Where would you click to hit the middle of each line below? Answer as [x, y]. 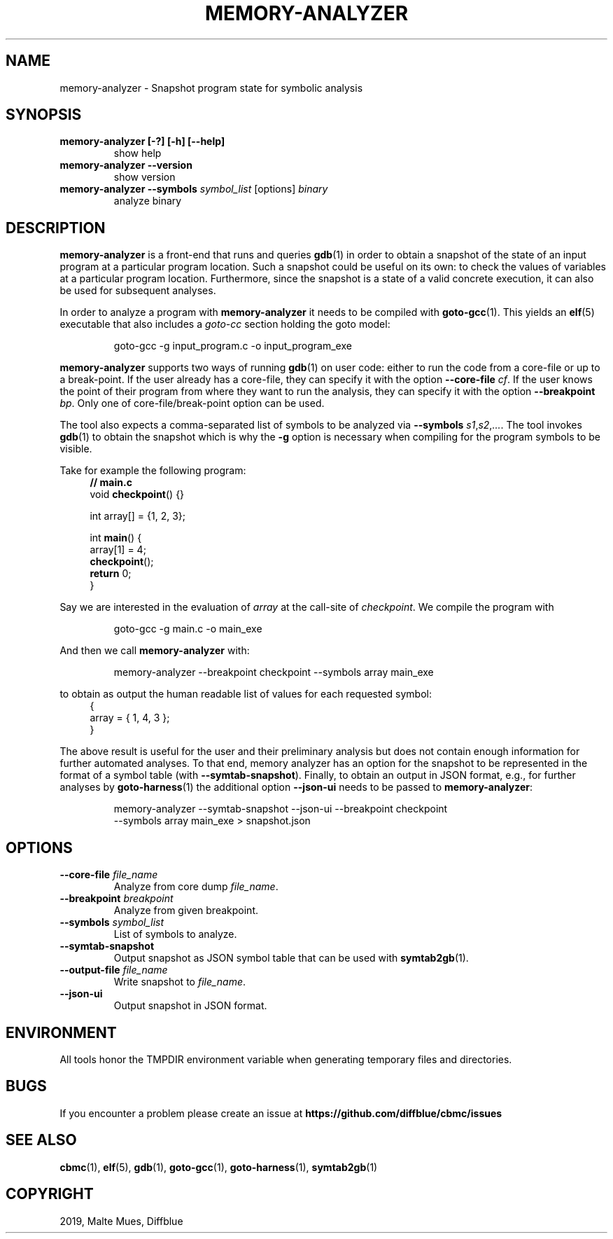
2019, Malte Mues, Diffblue [121, 1221]
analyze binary [148, 201]
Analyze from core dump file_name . [196, 887]
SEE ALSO [41, 1140]
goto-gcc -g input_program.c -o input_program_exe [233, 346]
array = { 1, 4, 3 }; [130, 718]
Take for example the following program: [153, 471]
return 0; [111, 574]
